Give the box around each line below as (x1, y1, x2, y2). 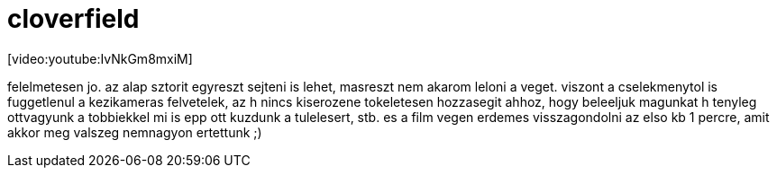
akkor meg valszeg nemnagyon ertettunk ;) (7, 124, 262, 140)
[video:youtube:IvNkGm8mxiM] (7, 50, 193, 66)
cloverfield (7, 4, 140, 34)
